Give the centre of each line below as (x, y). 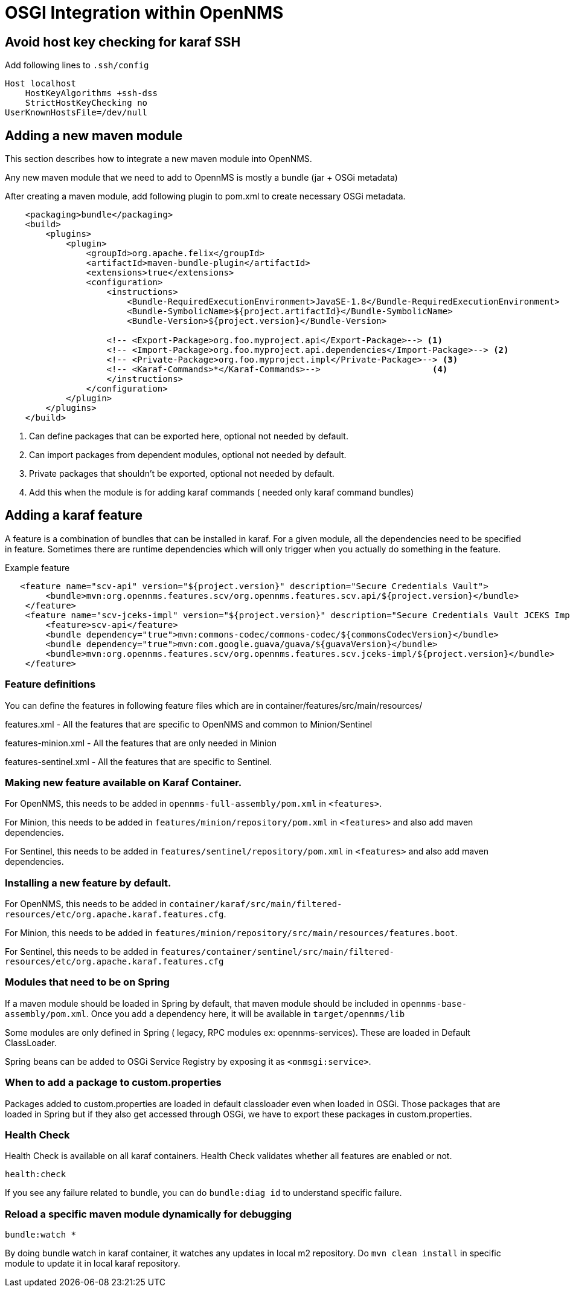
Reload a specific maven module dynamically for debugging (149, 1214)
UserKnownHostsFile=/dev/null (76, 113)
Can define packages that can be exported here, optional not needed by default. (189, 436)
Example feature (37, 567)
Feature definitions (50, 684)
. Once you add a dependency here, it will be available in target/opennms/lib (245, 1013)
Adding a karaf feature (74, 515)
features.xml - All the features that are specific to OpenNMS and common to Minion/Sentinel (189, 724)
